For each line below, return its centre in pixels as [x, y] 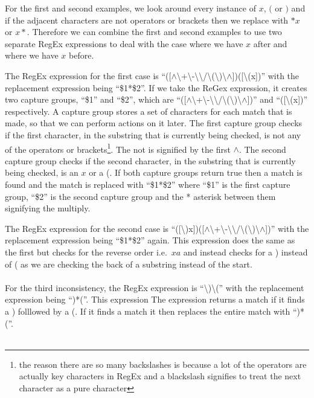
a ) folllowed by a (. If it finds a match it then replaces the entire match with [148, 311]
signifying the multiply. [48, 208]
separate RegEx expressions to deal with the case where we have [124, 43]
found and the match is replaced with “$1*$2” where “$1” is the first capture [148, 184]
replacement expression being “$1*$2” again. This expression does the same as [150, 240]
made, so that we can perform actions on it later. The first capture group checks [154, 123]
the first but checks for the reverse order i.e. [86, 252]
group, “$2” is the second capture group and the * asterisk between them [140, 196]
